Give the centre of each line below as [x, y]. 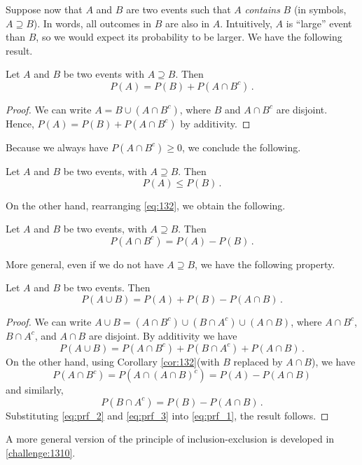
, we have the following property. [265, 264]
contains [262, 9]
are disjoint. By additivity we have [163, 335]
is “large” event [319, 23]
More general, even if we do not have [85, 264]
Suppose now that [44, 9]
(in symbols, [320, 9]
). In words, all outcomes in [92, 23]
